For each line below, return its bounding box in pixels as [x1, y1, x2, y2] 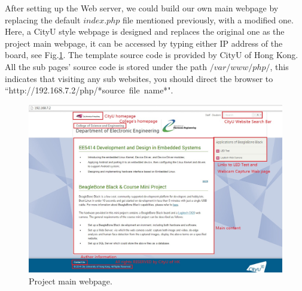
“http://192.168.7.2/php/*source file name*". [5, 84, 173, 96]
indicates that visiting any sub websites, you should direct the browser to [5, 72, 273, 84]
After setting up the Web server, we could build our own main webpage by [5, 2, 279, 14]
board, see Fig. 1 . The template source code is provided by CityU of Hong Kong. [5, 48, 298, 61]
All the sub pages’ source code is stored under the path [5, 60, 208, 72]
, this [270, 60, 289, 72]
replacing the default [5, 13, 81, 26]
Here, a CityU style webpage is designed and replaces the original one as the [5, 25, 285, 38]
